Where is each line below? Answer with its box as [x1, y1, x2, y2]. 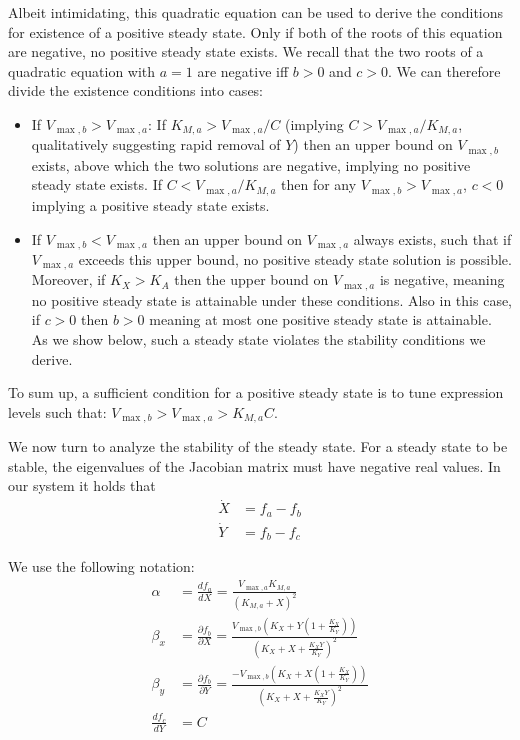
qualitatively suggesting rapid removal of [31, 134, 281, 155]
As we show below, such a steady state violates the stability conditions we [31, 329, 486, 350]
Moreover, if [31, 269, 106, 290]
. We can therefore [388, 60, 501, 81]
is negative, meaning [379, 269, 505, 290]
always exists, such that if [353, 228, 512, 249]
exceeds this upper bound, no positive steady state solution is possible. [78, 248, 512, 269]
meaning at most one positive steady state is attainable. [149, 309, 492, 330]
